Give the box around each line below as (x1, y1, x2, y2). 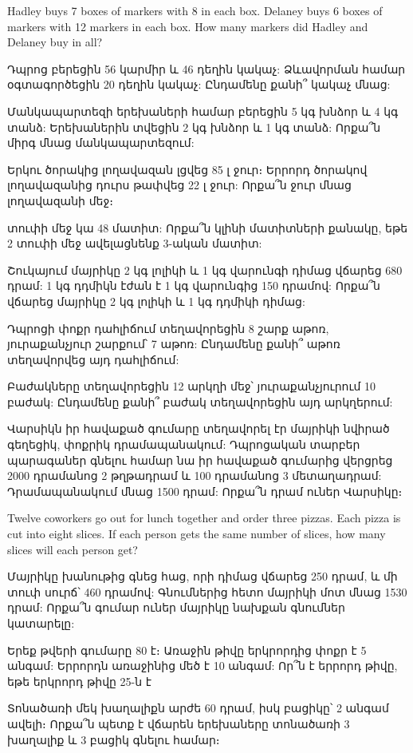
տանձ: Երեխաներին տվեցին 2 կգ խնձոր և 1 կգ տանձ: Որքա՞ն (7, 118, 380, 135)
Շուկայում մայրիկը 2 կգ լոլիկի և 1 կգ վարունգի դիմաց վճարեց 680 (7, 261, 403, 278)
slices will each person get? (7, 541, 138, 557)
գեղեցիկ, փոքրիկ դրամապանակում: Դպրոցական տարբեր (7, 436, 360, 453)
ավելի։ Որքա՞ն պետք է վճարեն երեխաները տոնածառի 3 (7, 715, 350, 731)
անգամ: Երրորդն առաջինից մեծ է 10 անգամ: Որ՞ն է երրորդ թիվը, (7, 657, 398, 674)
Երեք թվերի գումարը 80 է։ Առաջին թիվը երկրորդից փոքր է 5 (7, 641, 367, 658)
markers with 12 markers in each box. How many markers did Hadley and (7, 18, 368, 34)
